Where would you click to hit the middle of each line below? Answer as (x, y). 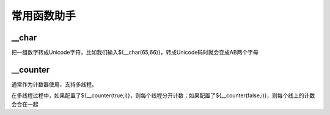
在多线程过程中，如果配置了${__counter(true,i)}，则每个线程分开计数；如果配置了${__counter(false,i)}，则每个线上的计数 (163, 95)
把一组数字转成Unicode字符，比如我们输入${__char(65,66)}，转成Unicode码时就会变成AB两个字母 (135, 53)
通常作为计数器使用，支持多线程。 (54, 84)
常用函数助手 (44, 16)
